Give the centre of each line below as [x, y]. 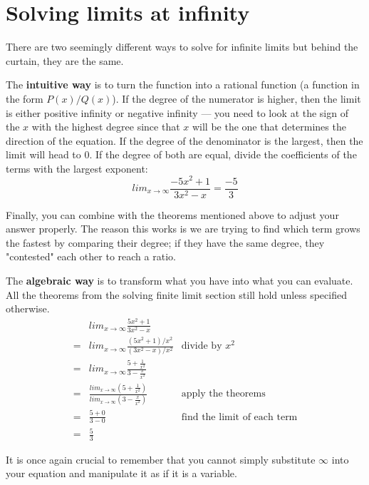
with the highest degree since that [106, 127]
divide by [202, 346]
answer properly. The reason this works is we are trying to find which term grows [183, 229]
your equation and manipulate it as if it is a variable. [121, 473]
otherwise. [28, 308]
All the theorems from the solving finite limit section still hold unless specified [176, 294]
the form [25, 98]
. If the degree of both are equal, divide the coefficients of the [223, 154]
